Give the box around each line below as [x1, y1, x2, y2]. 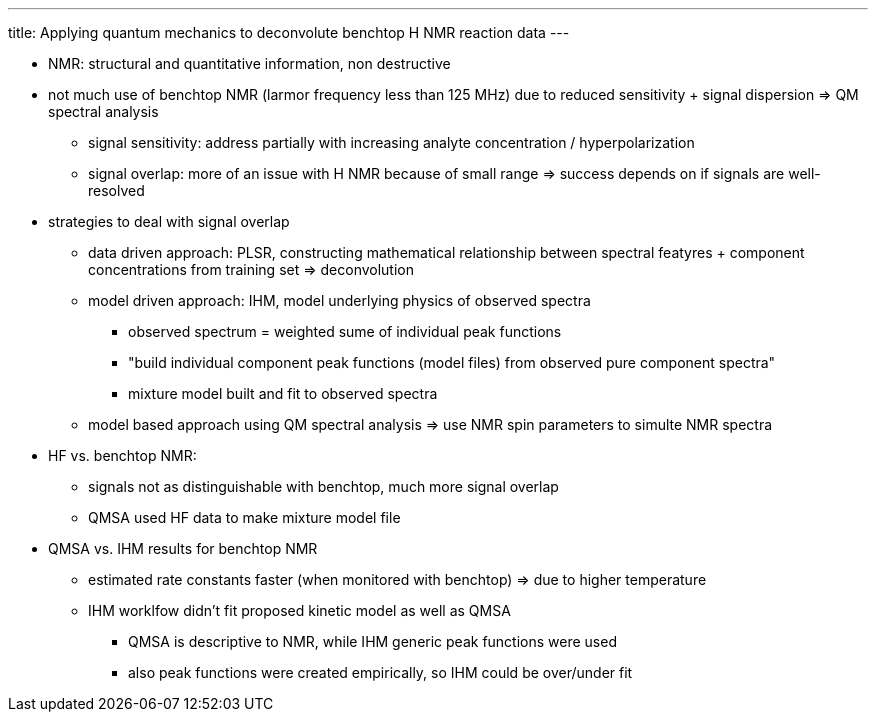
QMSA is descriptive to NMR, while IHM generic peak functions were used [128, 633, 617, 650]
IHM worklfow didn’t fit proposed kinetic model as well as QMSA [88, 602, 511, 619]
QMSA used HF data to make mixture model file [88, 509, 401, 526]
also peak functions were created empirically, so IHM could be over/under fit [128, 664, 633, 681]
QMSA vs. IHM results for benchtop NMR [48, 540, 318, 557]
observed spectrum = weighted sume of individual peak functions [128, 323, 562, 340]
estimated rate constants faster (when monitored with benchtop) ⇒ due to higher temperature [88, 571, 707, 588]
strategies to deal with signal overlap [48, 213, 290, 230]
